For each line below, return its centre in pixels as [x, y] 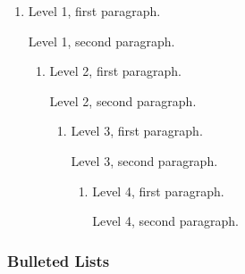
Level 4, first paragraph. [158, 191]
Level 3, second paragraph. [144, 160]
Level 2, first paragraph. [115, 71]
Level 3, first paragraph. [137, 131]
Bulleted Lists [59, 260]
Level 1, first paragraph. [94, 11]
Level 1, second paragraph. [101, 41]
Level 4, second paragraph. [165, 221]
